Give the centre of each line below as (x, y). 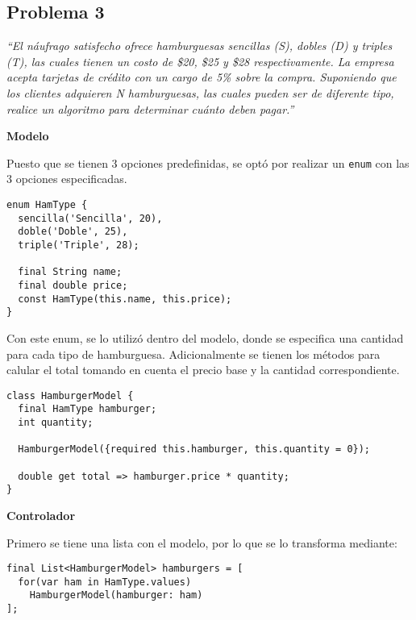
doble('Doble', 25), (73, 232)
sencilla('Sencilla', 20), (90, 218)
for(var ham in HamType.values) (105, 582)
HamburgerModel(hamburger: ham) (116, 595)
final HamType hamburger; (87, 409)
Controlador (41, 515)
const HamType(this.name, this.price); (125, 299)
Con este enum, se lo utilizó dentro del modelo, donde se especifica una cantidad (205, 337)
